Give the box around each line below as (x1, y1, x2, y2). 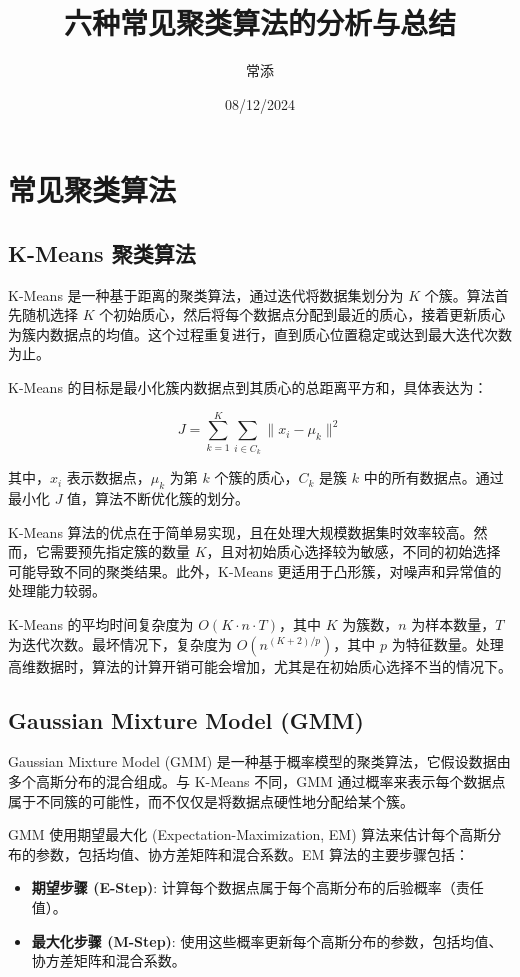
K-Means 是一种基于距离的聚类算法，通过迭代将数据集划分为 (8, 284, 404, 305)
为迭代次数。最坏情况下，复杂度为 (8, 633, 232, 654)
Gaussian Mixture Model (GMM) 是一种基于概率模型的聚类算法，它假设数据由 (8, 751, 511, 772)
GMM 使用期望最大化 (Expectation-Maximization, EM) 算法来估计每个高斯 (8, 824, 488, 845)
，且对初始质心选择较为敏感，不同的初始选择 (206, 541, 501, 562)
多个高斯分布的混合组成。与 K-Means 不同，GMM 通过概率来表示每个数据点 (8, 770, 506, 791)
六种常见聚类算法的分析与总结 (63, 2, 456, 43)
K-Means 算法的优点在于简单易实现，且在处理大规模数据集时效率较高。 (8, 521, 474, 542)
